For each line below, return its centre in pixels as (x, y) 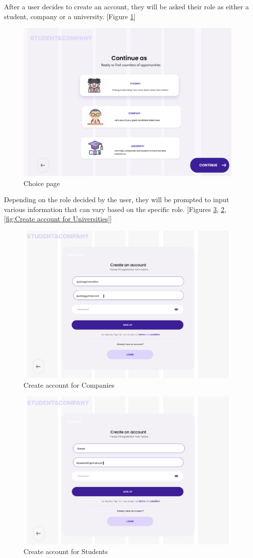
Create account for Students (66, 551)
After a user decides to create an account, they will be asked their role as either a (126, 6)
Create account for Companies (69, 385)
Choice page (42, 183)
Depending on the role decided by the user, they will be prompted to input (117, 199)
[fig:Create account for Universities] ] (58, 219)
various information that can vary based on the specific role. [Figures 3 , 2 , (115, 209)
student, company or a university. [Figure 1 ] (70, 16)
